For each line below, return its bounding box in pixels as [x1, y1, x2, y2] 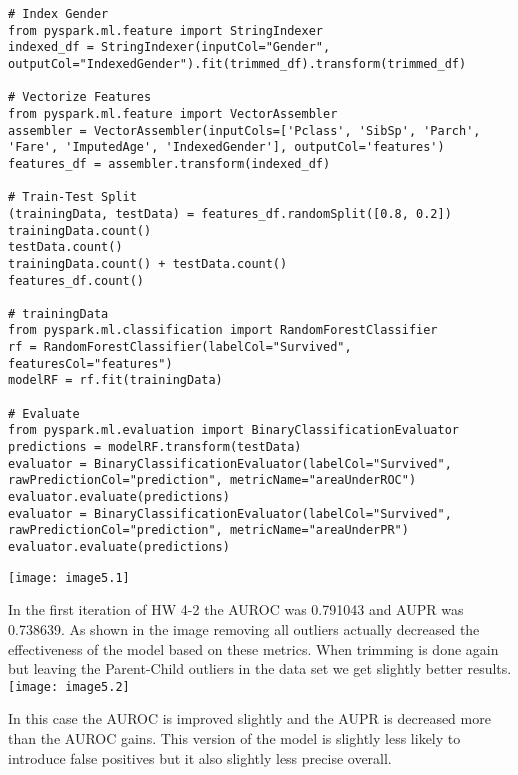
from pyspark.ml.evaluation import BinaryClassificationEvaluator [8, 423, 460, 438]
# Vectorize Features [8, 90, 152, 105]
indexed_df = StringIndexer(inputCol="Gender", [8, 40, 331, 55]
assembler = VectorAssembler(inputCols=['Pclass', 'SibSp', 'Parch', [8, 123, 481, 138]
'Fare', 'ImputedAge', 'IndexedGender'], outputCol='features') [8, 140, 445, 155]
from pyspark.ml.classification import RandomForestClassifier [8, 323, 438, 338]
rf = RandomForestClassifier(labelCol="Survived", [8, 340, 352, 355]
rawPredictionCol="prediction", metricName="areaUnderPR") [8, 523, 409, 538]
